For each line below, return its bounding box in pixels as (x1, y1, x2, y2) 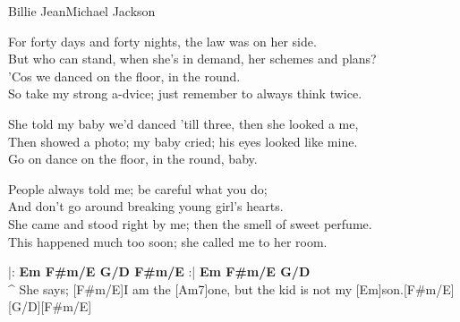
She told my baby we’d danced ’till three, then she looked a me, (8, 114, 359, 132)
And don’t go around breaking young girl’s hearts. (8, 197, 284, 216)
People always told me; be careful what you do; (8, 179, 268, 198)
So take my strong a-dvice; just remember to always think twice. (8, 84, 362, 103)
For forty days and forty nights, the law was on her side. (8, 31, 317, 50)
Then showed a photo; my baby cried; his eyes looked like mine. (8, 131, 358, 150)
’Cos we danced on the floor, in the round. (8, 66, 241, 85)
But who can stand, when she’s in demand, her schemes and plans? (8, 49, 377, 68)
